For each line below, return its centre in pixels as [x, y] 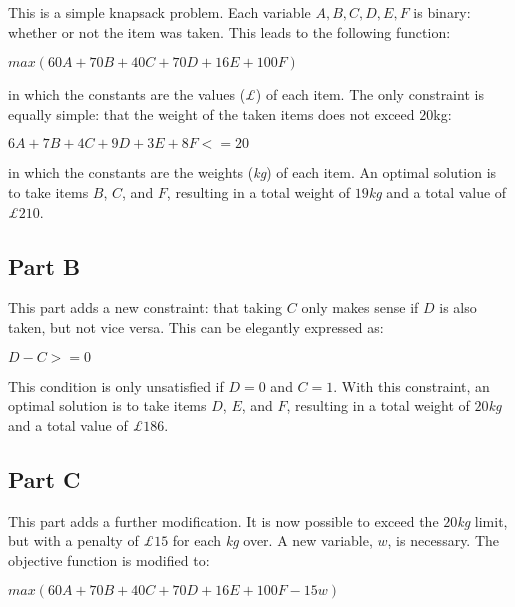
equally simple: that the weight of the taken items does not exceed [211, 113]
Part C [44, 478]
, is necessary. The [443, 540]
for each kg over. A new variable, [272, 540]
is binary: [442, 12]
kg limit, [482, 520]
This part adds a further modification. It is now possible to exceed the [223, 520]
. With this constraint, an [411, 385]
